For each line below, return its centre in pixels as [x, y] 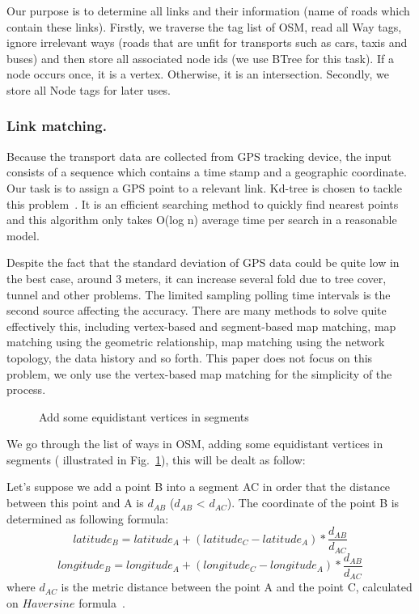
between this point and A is [75, 503]
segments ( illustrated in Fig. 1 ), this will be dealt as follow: [156, 459]
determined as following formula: [88, 518]
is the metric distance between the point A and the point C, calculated [237, 587]
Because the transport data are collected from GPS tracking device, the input [199, 156]
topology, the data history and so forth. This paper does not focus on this [190, 357]
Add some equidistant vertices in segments [144, 416]
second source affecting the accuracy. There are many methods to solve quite [197, 310]
